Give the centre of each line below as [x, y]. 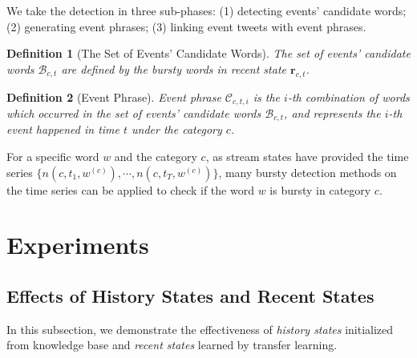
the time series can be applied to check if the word [130, 189]
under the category [177, 129]
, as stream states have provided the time [307, 157]
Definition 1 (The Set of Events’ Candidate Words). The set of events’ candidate [208, 53]
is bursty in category [320, 189]
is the [267, 97]
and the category [156, 157]
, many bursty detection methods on [308, 172]
